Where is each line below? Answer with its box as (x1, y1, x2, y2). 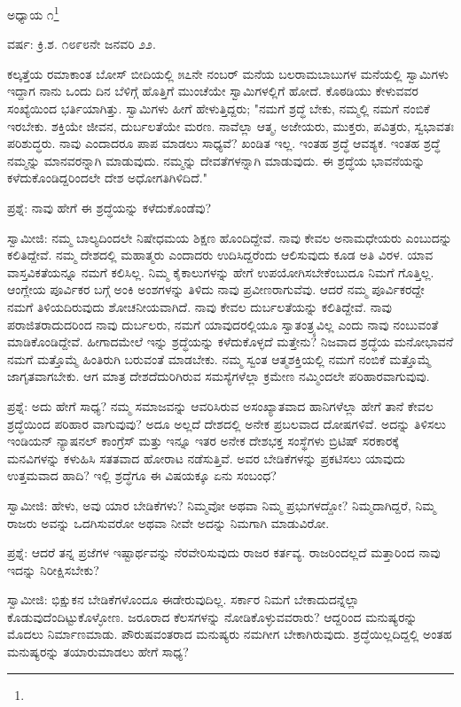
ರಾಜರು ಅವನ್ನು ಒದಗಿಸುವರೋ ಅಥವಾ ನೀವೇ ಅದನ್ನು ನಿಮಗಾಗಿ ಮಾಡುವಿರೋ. (7, 513, 330, 532)
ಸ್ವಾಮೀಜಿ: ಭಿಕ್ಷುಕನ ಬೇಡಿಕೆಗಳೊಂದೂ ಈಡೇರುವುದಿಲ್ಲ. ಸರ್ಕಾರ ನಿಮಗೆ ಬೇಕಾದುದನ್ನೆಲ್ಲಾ (7, 590, 360, 609)
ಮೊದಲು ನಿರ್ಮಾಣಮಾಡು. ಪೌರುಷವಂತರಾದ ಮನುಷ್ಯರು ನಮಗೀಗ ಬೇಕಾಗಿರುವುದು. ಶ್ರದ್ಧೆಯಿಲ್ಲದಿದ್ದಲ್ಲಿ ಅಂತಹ (7, 625, 452, 643)
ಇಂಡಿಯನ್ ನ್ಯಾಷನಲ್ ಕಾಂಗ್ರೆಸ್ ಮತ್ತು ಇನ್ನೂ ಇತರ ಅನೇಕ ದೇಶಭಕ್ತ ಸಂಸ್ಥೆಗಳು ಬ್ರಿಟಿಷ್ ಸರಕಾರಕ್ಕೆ (7, 431, 399, 450)
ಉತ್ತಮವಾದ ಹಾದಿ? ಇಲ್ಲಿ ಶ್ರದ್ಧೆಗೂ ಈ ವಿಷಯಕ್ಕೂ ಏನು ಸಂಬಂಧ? (7, 466, 277, 485)
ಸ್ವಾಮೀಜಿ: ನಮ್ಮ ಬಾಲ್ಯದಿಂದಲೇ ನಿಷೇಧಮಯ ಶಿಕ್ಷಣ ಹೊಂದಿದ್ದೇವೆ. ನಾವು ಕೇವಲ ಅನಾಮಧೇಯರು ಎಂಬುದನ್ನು (7, 228, 452, 246)
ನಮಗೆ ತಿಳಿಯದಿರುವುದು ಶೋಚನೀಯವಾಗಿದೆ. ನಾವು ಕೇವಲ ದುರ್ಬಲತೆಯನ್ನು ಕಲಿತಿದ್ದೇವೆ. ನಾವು (7, 297, 392, 315)
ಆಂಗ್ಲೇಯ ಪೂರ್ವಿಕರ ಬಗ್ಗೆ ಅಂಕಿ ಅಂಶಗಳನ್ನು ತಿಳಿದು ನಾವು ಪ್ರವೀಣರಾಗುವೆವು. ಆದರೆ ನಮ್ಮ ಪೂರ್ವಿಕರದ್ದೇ (7, 280, 425, 299)
